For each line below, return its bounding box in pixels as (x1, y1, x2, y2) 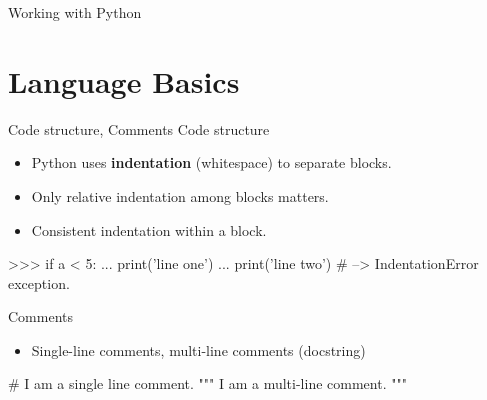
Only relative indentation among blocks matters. (31, 185, 329, 206)
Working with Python (8, 2, 142, 22)
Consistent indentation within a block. (31, 219, 267, 240)
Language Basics (8, 60, 240, 101)
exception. (8, 272, 70, 293)
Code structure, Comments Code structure (8, 118, 270, 139)
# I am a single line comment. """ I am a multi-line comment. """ (8, 373, 407, 394)
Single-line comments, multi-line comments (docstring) (31, 339, 366, 360)
